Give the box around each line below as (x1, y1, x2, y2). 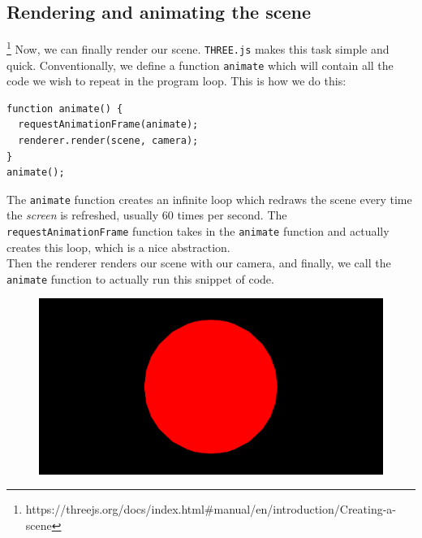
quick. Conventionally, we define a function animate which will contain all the (6, 56, 394, 73)
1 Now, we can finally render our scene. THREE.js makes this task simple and (6, 38, 390, 57)
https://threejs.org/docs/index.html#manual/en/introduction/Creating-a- (25, 501, 397, 518)
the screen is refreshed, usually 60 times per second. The (6, 206, 287, 223)
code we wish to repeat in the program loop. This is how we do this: (6, 72, 347, 89)
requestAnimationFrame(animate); (18, 119, 199, 131)
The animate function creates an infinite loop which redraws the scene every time (6, 190, 412, 207)
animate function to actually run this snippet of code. (6, 270, 274, 287)
